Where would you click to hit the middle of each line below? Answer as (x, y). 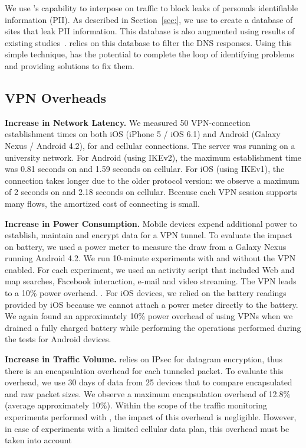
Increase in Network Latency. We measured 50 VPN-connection (128, 122)
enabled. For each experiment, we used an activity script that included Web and (150, 269)
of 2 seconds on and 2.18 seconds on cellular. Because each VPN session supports (151, 192)
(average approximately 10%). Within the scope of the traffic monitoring (136, 405)
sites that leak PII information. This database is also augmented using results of (150, 31)
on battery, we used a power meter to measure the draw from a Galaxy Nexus (146, 246)
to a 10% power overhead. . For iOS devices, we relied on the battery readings (146, 293)
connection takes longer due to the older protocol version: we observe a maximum (152, 180)
